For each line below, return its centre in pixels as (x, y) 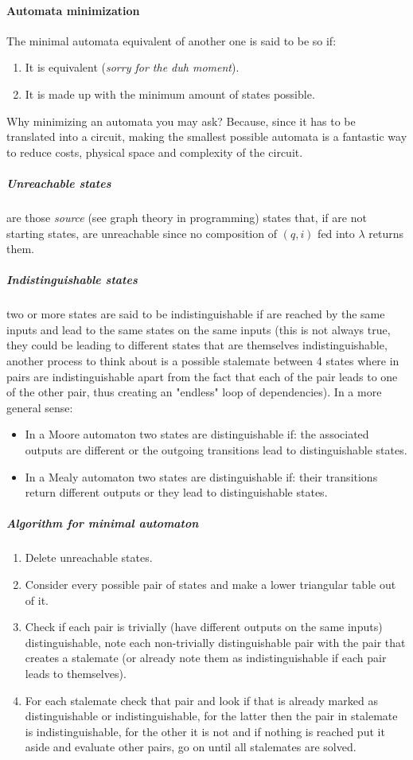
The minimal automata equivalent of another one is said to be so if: (171, 40)
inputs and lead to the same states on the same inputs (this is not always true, (199, 329)
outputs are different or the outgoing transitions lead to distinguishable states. (216, 450)
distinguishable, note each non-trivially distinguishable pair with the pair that (215, 642)
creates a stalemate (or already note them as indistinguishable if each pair (206, 658)
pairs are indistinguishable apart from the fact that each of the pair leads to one (202, 376)
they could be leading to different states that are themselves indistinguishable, (197, 345)
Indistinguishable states (72, 280)
